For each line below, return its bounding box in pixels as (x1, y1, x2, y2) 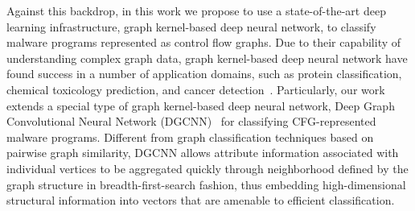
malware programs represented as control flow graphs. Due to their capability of (6, 34, 401, 51)
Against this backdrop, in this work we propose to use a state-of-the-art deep (6, 2, 386, 19)
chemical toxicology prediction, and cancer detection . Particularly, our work (6, 81, 385, 97)
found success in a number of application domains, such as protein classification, (6, 65, 402, 82)
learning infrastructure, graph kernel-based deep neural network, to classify (6, 18, 376, 35)
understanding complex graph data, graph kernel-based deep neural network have (6, 49, 408, 66)
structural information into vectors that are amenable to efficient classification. (6, 192, 395, 209)
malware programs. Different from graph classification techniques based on (6, 128, 374, 145)
